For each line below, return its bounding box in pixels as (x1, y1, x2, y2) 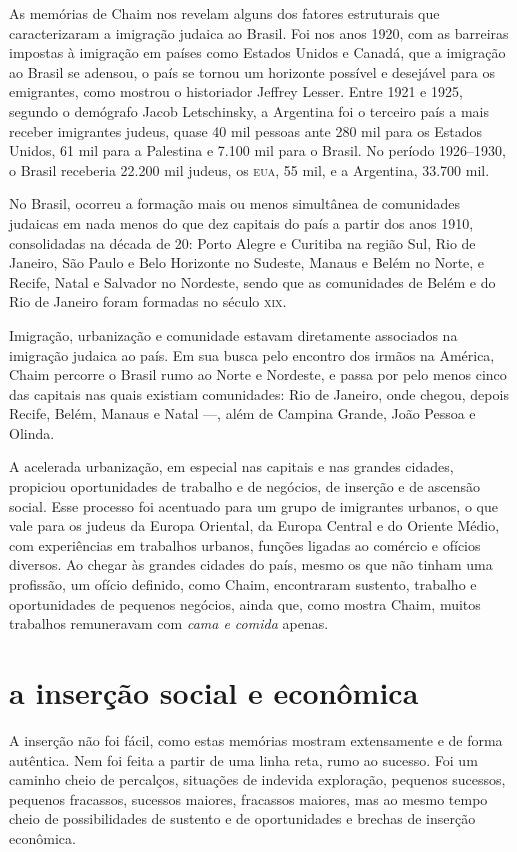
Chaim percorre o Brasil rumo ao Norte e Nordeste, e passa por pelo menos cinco (9, 364, 507, 385)
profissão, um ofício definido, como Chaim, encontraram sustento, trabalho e (9, 574, 477, 595)
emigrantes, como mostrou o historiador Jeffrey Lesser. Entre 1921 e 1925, (9, 81, 463, 102)
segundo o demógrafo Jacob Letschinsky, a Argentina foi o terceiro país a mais (9, 100, 490, 121)
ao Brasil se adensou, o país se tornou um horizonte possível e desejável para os (9, 61, 495, 82)
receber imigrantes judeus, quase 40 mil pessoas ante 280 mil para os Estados (9, 120, 483, 141)
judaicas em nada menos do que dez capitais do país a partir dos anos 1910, (9, 212, 474, 233)
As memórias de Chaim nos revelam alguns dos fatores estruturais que (9, 3, 440, 23)
